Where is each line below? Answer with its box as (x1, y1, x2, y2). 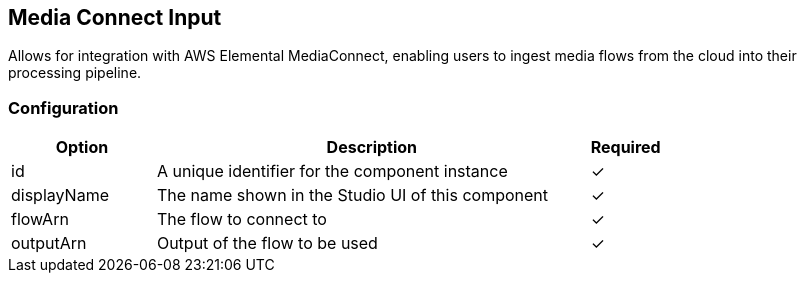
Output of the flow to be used (156, 233, 378, 254)
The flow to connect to (156, 209, 327, 230)
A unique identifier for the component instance (156, 161, 508, 182)
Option (55, 137, 109, 158)
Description (326, 137, 418, 158)
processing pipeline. (8, 64, 142, 82)
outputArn (11, 233, 87, 254)
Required (590, 137, 661, 158)
